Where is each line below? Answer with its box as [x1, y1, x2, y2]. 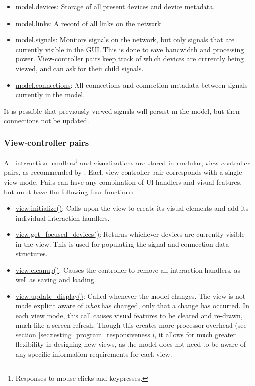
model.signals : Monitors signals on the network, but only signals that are [15, 34, 235, 45]
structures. [15, 248, 48, 258]
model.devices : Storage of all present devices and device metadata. [15, 1, 215, 11]
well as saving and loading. [15, 274, 96, 284]
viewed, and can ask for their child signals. [15, 63, 144, 73]
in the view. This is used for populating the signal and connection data [15, 238, 229, 248]
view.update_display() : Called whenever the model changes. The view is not [15, 291, 246, 301]
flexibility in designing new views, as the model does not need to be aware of [15, 339, 246, 349]
